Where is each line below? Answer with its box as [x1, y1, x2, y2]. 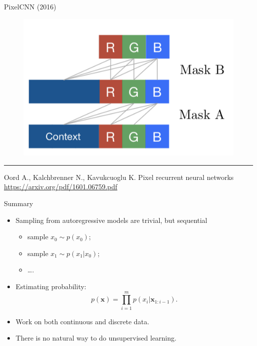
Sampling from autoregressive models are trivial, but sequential [15, 215, 208, 225]
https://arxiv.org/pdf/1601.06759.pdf [4, 181, 118, 192]
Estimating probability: [15, 281, 86, 291]
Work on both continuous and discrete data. [15, 316, 149, 326]
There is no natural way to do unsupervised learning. [15, 333, 176, 343]
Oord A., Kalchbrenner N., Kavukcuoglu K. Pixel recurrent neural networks [4, 172, 234, 182]
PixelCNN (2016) [4, 1, 56, 11]
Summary [4, 198, 33, 208]
